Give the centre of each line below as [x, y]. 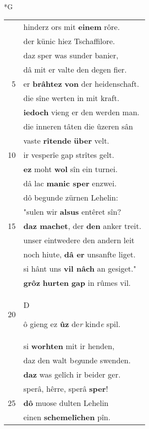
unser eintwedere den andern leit [79, 240]
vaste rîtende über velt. [66, 140]
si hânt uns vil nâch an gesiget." [80, 268]
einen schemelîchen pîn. [67, 417]
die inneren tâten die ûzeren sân [78, 126]
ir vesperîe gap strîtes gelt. [69, 154]
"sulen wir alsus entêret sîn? [72, 211]
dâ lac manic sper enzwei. [70, 183]
